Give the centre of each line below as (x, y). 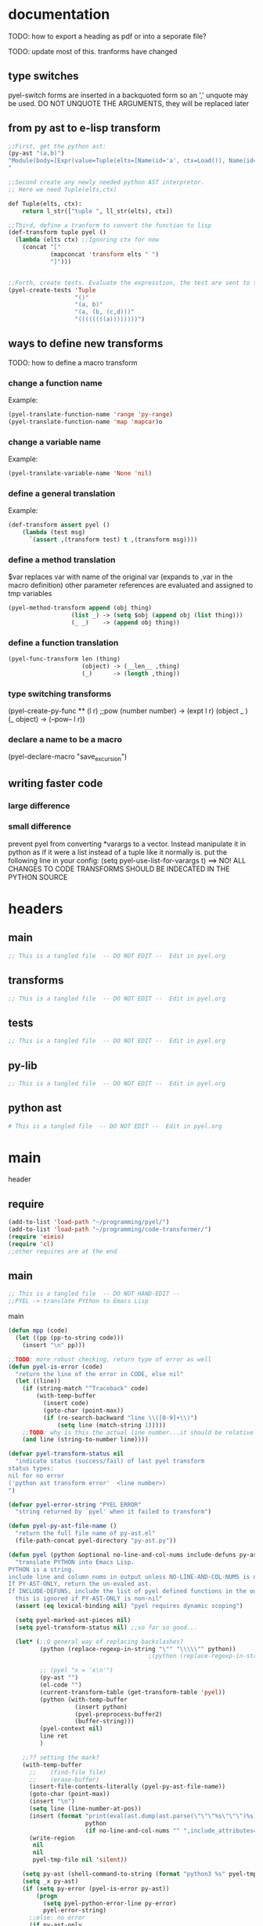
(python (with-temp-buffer (83, 1699)
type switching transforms (60, 694)
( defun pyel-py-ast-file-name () (63, 1526)
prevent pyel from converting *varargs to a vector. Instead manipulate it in (127, 844)
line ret (54, 1736)
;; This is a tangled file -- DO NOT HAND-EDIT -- (94, 1294)
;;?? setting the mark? (61, 1757)
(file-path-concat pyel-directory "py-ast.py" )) (96, 1541)
